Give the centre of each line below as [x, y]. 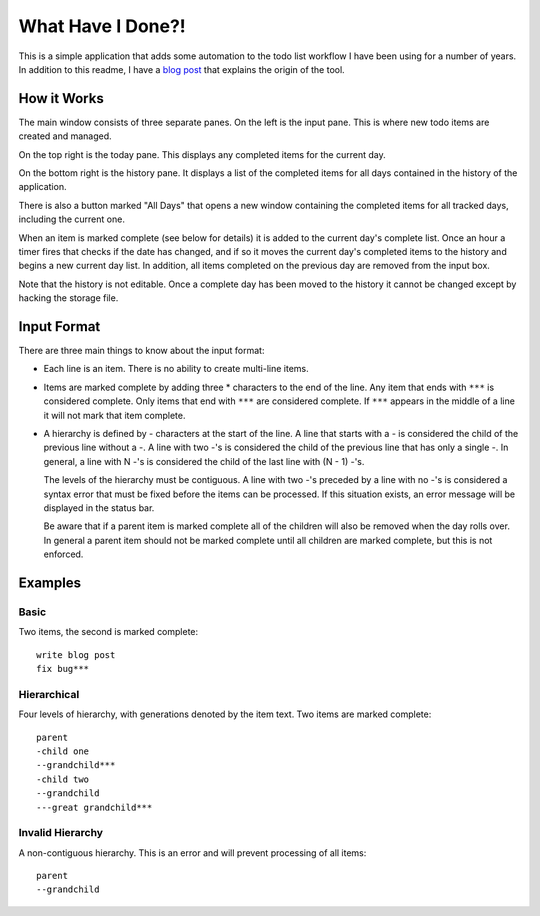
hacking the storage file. [68, 298]
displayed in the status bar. [99, 507]
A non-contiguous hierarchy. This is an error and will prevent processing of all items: [192, 852]
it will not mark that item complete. [114, 415]
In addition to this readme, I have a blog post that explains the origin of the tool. [181, 69]
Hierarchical [49, 694]
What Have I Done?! [102, 26]
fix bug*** [63, 669]
